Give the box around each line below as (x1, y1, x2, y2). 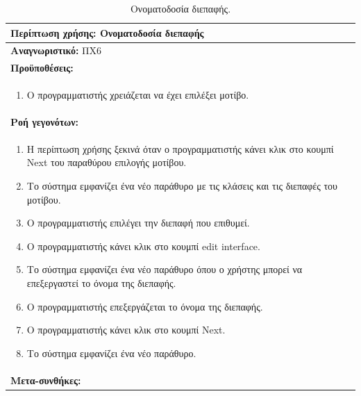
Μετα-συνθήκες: (10, 372, 81, 387)
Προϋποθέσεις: (10, 60, 74, 75)
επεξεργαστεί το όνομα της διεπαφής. (26, 275, 176, 290)
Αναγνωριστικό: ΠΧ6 (10, 43, 102, 58)
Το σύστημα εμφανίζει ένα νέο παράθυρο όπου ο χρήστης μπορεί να (26, 262, 303, 277)
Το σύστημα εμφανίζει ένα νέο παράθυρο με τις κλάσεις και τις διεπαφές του (26, 179, 338, 192)
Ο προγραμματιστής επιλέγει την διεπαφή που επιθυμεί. (26, 215, 250, 230)
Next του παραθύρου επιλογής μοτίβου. (26, 155, 187, 170)
